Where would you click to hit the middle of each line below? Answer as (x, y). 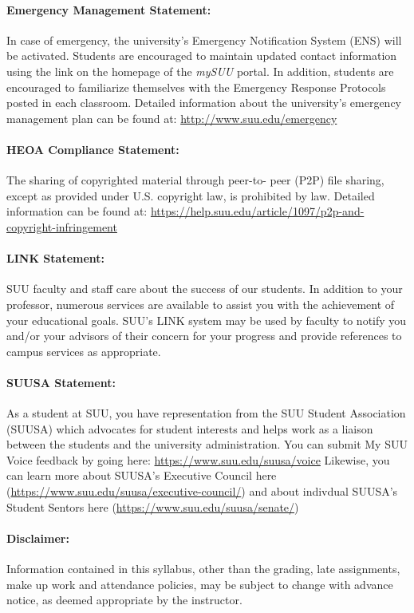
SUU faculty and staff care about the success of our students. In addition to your (205, 289)
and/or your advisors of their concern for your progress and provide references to (204, 336)
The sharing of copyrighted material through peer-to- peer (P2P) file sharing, (195, 180)
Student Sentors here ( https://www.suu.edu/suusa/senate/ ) (153, 506)
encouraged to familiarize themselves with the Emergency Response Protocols (196, 87)
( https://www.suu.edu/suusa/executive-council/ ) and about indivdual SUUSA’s (202, 491)
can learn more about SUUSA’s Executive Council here (142, 475)
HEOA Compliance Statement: (93, 149)
